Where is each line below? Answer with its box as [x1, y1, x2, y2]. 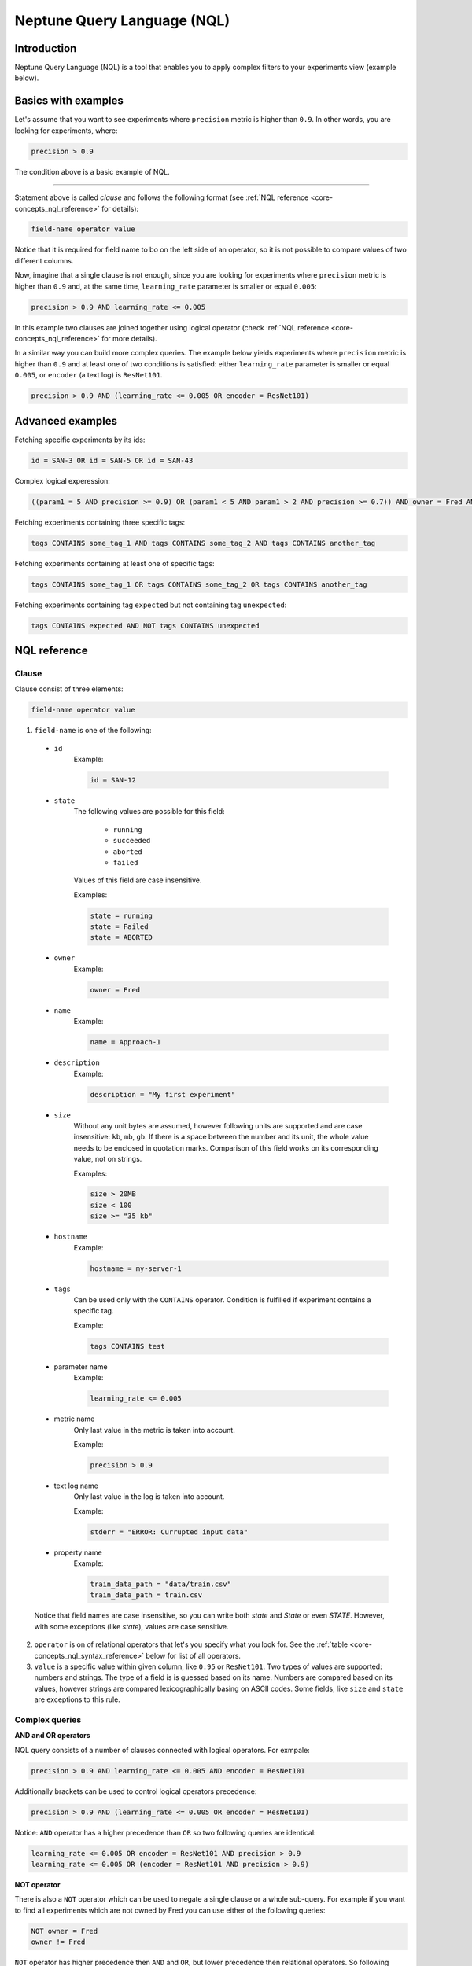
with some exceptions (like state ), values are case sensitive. [34, 1622, 229, 1631]
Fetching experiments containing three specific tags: [14, 517, 185, 527]
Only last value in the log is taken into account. [73, 1492, 225, 1501]
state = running [90, 911, 153, 920]
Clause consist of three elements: [14, 684, 124, 694]
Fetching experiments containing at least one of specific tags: [14, 558, 215, 568]
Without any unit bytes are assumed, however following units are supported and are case [73, 1121, 363, 1130]
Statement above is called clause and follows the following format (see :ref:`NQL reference [14, 193, 309, 202]
